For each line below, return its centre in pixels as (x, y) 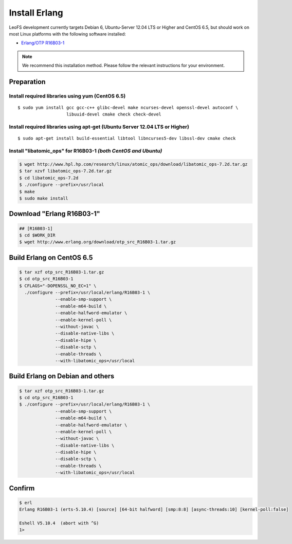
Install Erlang (36, 13)
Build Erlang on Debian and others (62, 376)
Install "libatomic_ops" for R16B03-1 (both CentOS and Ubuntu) (86, 151)
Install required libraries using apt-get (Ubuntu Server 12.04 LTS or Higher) (99, 127)
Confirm (22, 488)
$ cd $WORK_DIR (37, 235)
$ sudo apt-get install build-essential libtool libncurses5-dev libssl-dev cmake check (127, 138)
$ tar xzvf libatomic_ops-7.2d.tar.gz (65, 171)
